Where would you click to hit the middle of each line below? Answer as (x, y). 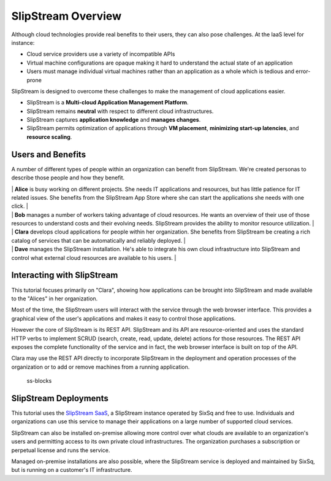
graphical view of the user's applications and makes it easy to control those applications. (124, 318)
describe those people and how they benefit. (68, 178)
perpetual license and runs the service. (61, 450)
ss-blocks (39, 381)
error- (303, 71)
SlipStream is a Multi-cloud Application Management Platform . (108, 103)
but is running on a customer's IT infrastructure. (72, 470)
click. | (20, 206)
